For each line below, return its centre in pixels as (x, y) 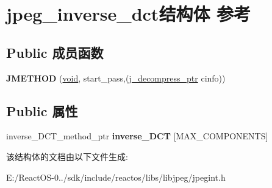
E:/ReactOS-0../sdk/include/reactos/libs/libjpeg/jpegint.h (116, 177)
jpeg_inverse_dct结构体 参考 (129, 14)
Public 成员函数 (55, 52)
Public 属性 (42, 110)
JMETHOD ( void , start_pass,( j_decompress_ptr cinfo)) (116, 78)
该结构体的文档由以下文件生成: (67, 156)
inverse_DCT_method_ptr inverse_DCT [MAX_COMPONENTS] (137, 136)
